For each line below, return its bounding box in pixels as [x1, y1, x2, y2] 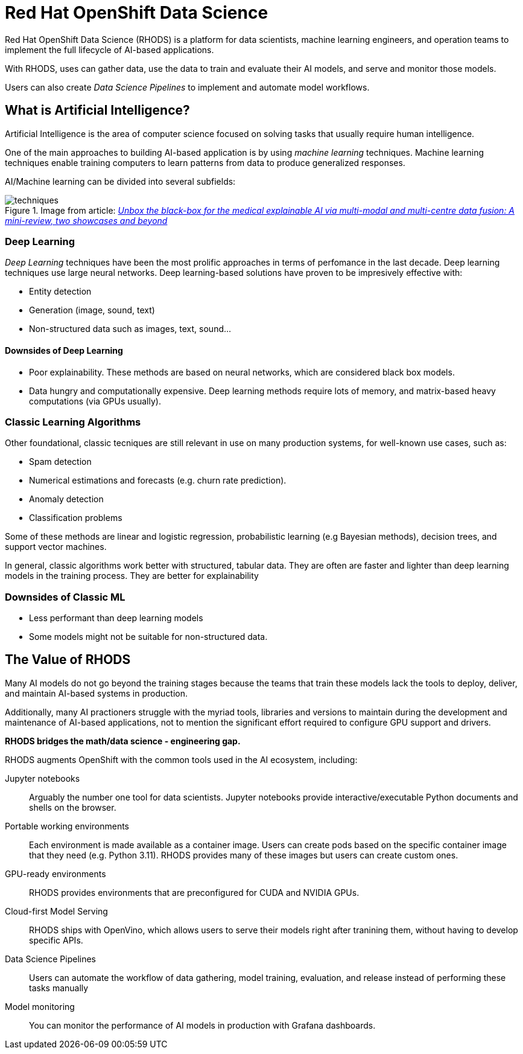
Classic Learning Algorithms [5, 415, 141, 428]
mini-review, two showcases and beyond [5, 215, 168, 226]
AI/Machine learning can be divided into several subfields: [5, 176, 236, 187]
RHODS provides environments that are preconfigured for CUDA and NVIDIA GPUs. [29, 887, 360, 898]
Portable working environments [5, 820, 130, 831]
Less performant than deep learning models [29, 613, 203, 624]
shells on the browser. [29, 802, 116, 813]
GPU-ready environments [5, 868, 106, 879]
